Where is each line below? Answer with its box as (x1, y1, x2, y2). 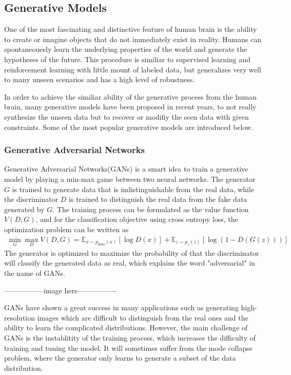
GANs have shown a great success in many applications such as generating (4, 302, 239, 313)
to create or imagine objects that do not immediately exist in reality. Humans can (4, 33, 262, 44)
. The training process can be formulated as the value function (52, 203, 249, 214)
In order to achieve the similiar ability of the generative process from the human (4, 91, 257, 102)
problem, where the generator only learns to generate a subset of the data (4, 352, 236, 363)
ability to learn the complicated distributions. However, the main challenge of (4, 322, 248, 333)
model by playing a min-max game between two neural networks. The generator (4, 173, 256, 184)
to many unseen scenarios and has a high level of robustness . (4, 74, 195, 85)
